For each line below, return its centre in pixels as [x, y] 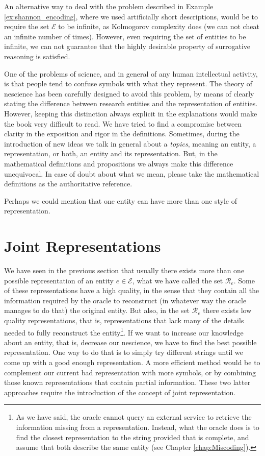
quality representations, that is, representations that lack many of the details [124, 320]
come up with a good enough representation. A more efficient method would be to [132, 362]
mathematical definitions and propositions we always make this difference [119, 163]
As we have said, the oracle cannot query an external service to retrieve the [134, 417]
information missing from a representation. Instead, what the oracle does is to [138, 427]
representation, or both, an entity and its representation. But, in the [111, 153]
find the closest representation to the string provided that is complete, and [132, 437]
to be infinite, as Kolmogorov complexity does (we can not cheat [159, 26]
